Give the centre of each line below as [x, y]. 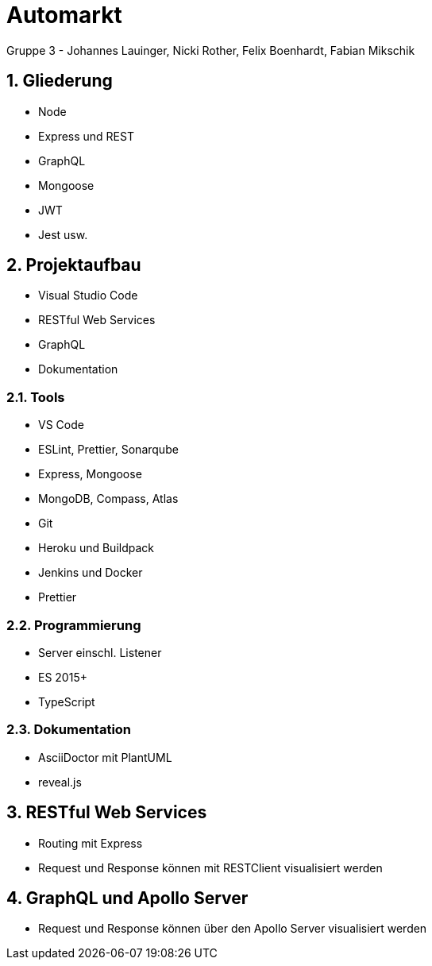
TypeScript [67, 701]
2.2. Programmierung [74, 625]
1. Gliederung [60, 81]
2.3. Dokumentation [69, 730]
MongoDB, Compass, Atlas [108, 499]
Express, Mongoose [90, 474]
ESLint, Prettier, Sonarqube [108, 450]
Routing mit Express [91, 843]
